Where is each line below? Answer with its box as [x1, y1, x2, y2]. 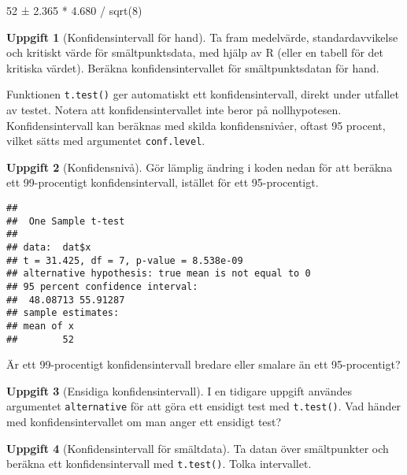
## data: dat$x [6, 242, 91, 254]
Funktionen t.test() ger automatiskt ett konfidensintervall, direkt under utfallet [6, 86, 399, 102]
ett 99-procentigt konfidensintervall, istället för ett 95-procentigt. [6, 174, 319, 191]
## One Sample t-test [6, 215, 125, 227]
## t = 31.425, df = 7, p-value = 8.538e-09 [6, 254, 243, 266]
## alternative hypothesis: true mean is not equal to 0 [6, 268, 311, 280]
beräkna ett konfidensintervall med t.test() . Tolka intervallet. [6, 455, 312, 472]
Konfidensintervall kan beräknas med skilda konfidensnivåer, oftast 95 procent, [6, 117, 386, 133]
